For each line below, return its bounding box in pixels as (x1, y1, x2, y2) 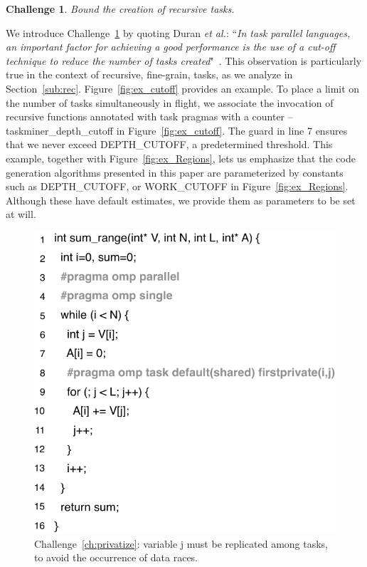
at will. (6, 207, 36, 222)
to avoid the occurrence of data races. (34, 550, 198, 565)
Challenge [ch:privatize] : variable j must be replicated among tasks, (34, 536, 328, 551)
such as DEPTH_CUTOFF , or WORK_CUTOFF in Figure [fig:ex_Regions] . (6, 179, 349, 194)
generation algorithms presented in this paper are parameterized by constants (6, 165, 344, 180)
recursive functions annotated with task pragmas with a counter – (6, 109, 293, 124)
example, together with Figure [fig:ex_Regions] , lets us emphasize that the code (6, 150, 356, 165)
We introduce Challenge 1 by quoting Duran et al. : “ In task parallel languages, (6, 25, 351, 40)
